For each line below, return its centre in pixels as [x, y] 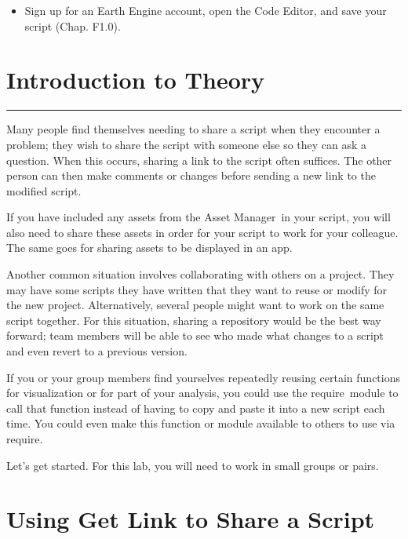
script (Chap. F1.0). [73, 25]
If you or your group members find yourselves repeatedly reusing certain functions [203, 377]
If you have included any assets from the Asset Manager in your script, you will [199, 217]
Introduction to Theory [136, 80]
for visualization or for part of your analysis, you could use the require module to [202, 393]
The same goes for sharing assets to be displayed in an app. [149, 248]
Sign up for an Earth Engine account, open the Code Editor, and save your [206, 10]
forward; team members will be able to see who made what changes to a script [195, 335]
